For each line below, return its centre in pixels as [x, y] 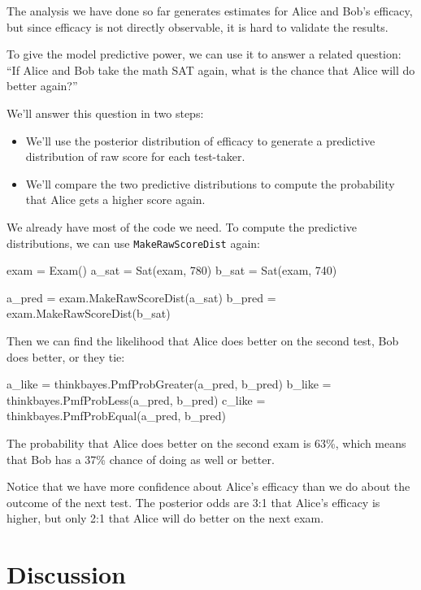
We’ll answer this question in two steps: [105, 113]
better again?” [42, 86]
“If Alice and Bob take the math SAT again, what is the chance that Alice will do [211, 69]
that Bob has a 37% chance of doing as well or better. [141, 459]
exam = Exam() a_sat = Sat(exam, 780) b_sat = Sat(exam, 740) [172, 270]
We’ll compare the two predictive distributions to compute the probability [210, 183]
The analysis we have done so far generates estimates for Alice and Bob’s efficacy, [210, 11]
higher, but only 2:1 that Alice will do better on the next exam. [165, 518]
